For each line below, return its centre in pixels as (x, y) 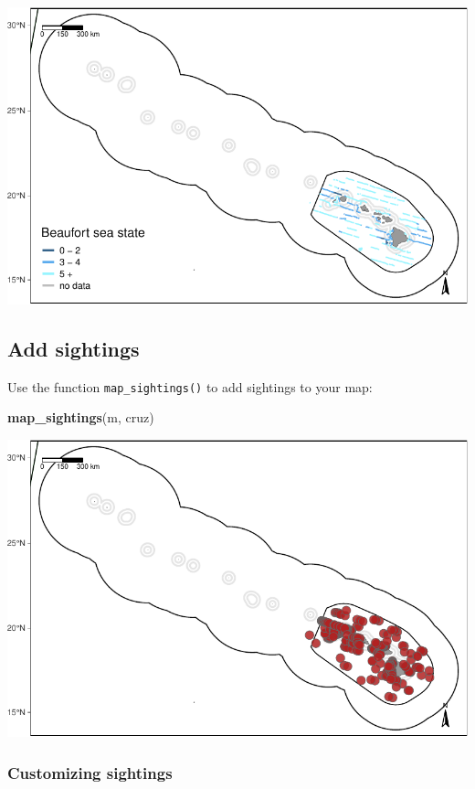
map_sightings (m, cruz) (81, 417)
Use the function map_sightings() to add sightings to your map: (190, 386)
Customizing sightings (90, 772)
